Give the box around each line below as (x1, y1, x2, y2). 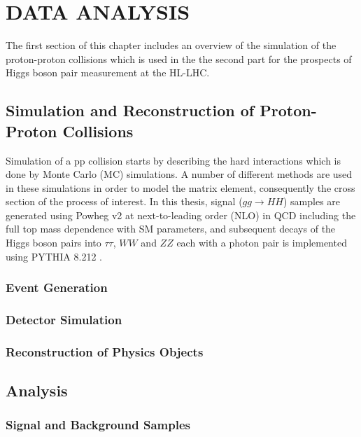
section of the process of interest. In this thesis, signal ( (6, 194, 243, 209)
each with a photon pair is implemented (176, 235, 347, 250)
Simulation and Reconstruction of (6, 99, 255, 121)
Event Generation (6, 279, 108, 296)
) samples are (283, 194, 341, 209)
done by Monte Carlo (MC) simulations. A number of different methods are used (6, 167, 353, 181)
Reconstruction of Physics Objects (6, 342, 204, 360)
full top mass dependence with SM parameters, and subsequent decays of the (6, 221, 336, 236)
